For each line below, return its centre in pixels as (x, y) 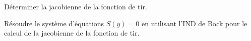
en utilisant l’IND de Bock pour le (194, 23)
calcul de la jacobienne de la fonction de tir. (72, 33)
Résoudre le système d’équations (54, 23)
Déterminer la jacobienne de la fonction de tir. (76, 6)
